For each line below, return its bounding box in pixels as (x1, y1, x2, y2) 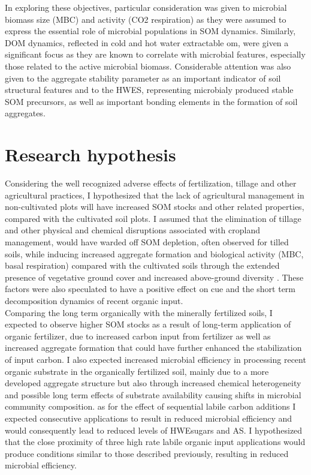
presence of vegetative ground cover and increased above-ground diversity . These (5, 270, 304, 283)
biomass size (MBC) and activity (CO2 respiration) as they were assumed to (5, 13, 286, 25)
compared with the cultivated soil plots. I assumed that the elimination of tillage (5, 212, 301, 224)
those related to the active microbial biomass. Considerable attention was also (5, 59, 291, 72)
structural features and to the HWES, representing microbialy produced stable (5, 83, 294, 96)
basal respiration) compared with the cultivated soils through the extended (5, 259, 280, 272)
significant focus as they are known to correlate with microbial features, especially (5, 48, 306, 61)
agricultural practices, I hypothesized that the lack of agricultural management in (5, 188, 304, 201)
